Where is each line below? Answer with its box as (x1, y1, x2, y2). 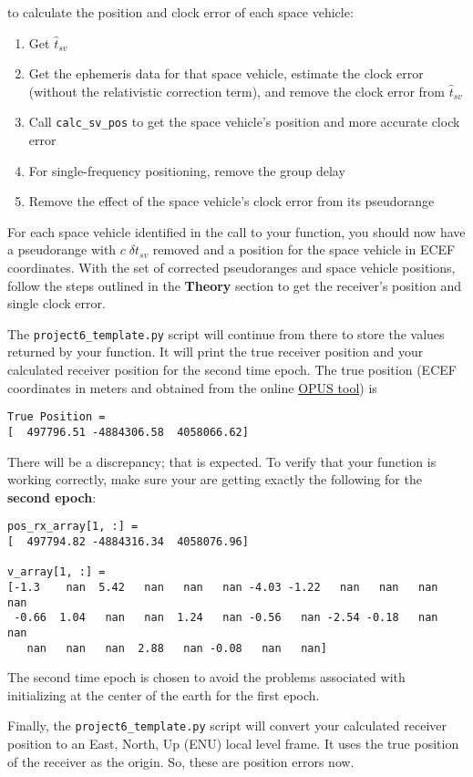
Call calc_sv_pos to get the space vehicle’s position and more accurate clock (28, 112, 460, 131)
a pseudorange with (7, 240, 117, 259)
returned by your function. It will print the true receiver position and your (7, 342, 424, 361)
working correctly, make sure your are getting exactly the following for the (7, 470, 422, 489)
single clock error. (7, 294, 106, 313)
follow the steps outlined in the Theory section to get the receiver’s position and (7, 275, 461, 295)
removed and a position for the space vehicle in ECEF (152, 240, 456, 259)
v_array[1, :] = (7, 565, 106, 579)
